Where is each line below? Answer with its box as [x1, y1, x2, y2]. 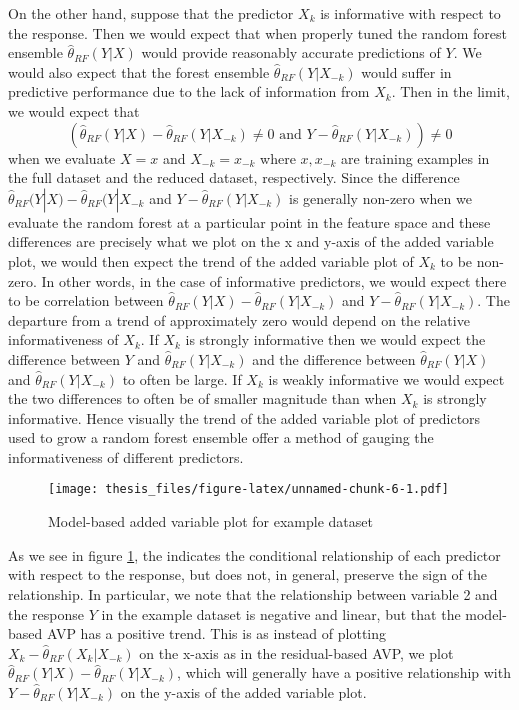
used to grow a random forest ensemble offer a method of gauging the [8, 427, 434, 448]
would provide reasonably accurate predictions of [141, 42, 441, 63]
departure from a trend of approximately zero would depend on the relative [8, 309, 470, 330]
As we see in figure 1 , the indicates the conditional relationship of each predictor [8, 544, 501, 565]
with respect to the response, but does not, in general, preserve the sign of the [8, 564, 487, 585]
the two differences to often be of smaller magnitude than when [8, 388, 397, 409]
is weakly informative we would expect [268, 368, 505, 389]
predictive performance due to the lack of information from [8, 81, 370, 102]
